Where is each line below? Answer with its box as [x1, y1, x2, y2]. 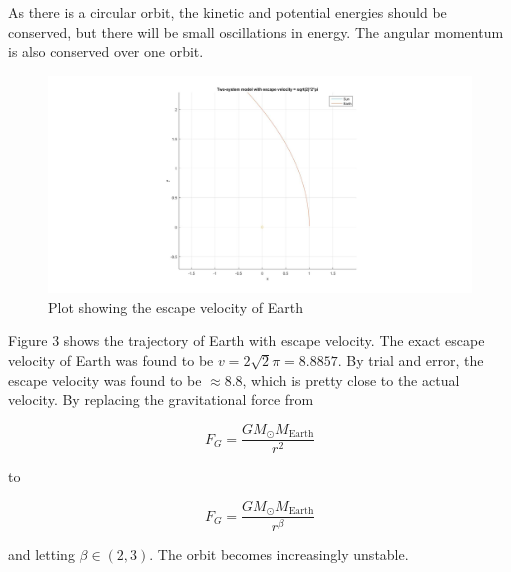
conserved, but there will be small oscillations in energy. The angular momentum [8, 21, 504, 42]
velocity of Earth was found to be [8, 349, 214, 370]
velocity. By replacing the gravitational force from [8, 389, 314, 410]
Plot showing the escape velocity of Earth [48, 296, 303, 317]
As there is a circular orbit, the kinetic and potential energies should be [8, 2, 447, 22]
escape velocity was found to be [8, 369, 202, 390]
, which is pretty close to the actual [242, 369, 460, 390]
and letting [8, 544, 75, 565]
